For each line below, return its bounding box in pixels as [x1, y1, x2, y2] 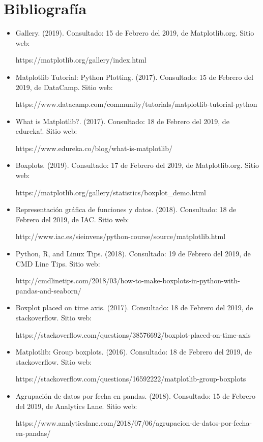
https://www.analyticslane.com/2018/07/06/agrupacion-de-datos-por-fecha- [15, 418, 252, 428]
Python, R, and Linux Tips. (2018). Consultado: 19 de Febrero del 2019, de [15, 248, 251, 259]
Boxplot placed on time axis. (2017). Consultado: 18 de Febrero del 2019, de [15, 302, 253, 313]
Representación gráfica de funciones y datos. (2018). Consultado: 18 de [15, 204, 237, 215]
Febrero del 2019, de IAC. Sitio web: [15, 214, 129, 224]
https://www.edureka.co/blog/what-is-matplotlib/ [15, 142, 173, 153]
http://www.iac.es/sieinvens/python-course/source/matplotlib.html [15, 231, 226, 242]
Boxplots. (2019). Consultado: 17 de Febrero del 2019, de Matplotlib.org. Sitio [15, 160, 259, 170]
